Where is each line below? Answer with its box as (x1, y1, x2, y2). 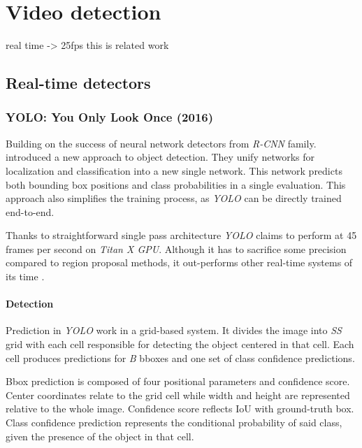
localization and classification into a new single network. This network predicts (6, 163, 342, 178)
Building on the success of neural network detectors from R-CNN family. (6, 136, 317, 150)
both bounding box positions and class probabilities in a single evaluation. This (6, 177, 346, 192)
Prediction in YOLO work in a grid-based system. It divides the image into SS (6, 323, 342, 338)
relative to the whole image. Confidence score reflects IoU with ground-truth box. (6, 401, 354, 416)
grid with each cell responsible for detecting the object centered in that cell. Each (6, 337, 354, 352)
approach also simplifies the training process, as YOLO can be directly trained (6, 191, 342, 205)
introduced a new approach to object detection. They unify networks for (6, 150, 315, 164)
